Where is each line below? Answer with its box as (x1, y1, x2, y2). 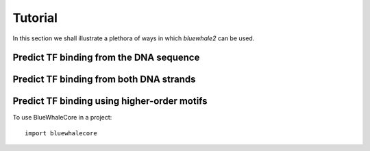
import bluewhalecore (25, 129, 97, 137)
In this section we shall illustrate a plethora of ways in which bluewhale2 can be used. (12, 34, 255, 42)
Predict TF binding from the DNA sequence (12, 52, 200, 64)
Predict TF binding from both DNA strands (12, 74, 196, 85)
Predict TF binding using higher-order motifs (12, 96, 208, 107)
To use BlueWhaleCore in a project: (12, 113, 112, 122)
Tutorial (12, 10, 58, 25)
